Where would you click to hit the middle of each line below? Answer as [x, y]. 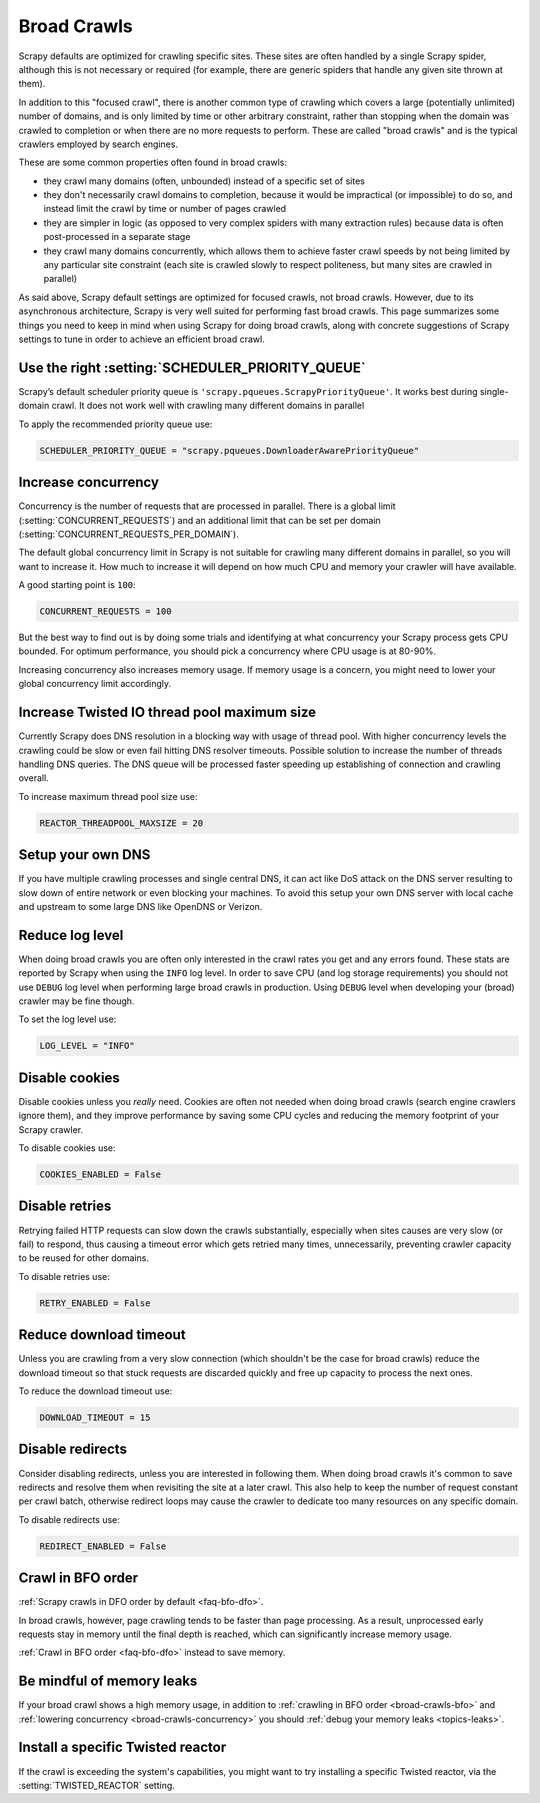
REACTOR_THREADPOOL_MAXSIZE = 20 [121, 823]
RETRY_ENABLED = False [95, 1303]
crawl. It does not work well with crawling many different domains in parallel [208, 406]
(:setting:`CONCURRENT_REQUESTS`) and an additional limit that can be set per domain [200, 520]
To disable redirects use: [69, 1519]
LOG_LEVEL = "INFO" [87, 1046]
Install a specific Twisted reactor [122, 1747]
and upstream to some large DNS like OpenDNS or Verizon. [140, 906]
